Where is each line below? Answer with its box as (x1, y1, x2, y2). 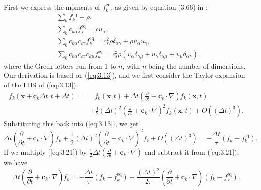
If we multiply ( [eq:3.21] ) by (4, 147, 87, 157)
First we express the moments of (4, 2, 100, 12)
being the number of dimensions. (148, 60, 245, 70)
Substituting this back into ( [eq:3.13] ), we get (4, 119, 139, 129)
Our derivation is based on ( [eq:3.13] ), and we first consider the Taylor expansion (4, 70, 245, 80)
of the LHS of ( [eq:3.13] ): (4, 80, 78, 89)
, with (122, 60, 140, 70)
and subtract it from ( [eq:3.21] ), (144, 147, 239, 157)
